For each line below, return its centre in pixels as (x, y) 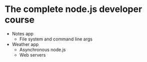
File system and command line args (56, 39)
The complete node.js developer (73, 9)
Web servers (32, 55)
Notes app (22, 33)
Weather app (25, 44)
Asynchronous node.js (42, 49)
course (19, 20)
